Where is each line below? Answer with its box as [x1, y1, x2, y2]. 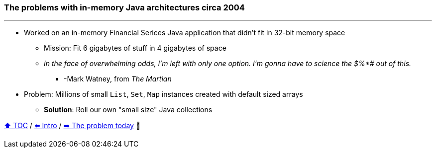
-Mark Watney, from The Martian [64, 75, 172, 83]
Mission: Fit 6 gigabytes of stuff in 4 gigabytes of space [44, 44, 226, 53]
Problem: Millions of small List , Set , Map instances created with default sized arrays [24, 90, 303, 99]
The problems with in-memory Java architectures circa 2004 [4, 2, 245, 12]
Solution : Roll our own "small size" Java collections [44, 105, 213, 114]
